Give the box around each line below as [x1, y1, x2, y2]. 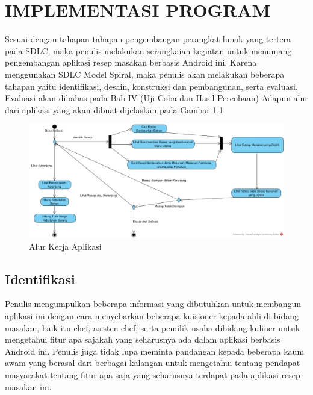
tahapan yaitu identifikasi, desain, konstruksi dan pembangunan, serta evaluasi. [5, 79, 298, 92]
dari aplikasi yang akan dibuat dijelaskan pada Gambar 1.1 [5, 103, 224, 116]
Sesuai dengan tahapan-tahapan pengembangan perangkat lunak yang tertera [5, 33, 291, 45]
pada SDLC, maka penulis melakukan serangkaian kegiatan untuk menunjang [5, 44, 292, 57]
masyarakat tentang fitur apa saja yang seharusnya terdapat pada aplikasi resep [5, 369, 300, 381]
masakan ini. [5, 380, 52, 393]
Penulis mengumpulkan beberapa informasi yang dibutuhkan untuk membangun [5, 297, 302, 310]
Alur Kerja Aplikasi [29, 240, 102, 252]
